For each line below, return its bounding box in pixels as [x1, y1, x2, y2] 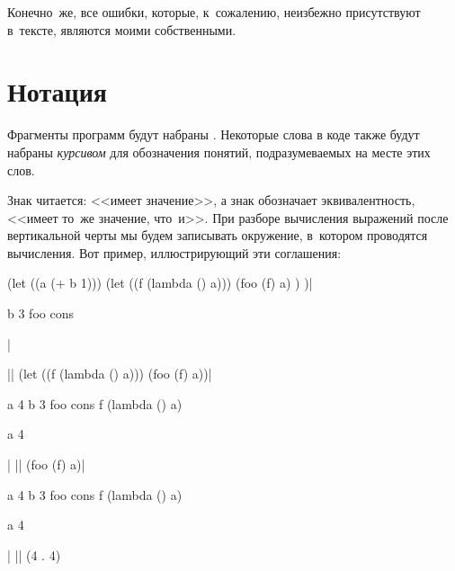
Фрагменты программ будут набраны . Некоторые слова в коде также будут [7, 125, 420, 144]
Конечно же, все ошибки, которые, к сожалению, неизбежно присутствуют [7, 3, 421, 21]
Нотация [7, 73, 107, 110]
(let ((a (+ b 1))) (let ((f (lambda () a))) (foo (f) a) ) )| [7, 273, 313, 292]
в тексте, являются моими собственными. [7, 20, 236, 39]
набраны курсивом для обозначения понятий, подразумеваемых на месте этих [7, 142, 431, 161]
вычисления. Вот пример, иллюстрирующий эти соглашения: [7, 243, 342, 262]
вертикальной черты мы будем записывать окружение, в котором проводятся [7, 226, 428, 245]
